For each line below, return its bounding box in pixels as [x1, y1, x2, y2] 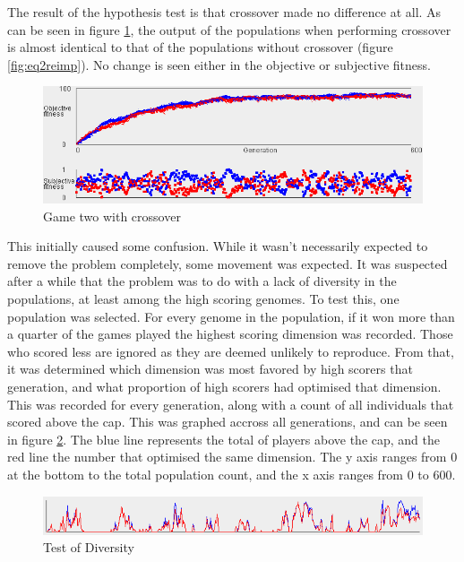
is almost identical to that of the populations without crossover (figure [7, 38, 393, 56]
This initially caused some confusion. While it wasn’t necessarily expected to [7, 237, 428, 255]
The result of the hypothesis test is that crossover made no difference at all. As [7, 3, 442, 21]
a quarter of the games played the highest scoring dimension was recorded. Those [7, 324, 453, 343]
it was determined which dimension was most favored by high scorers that [7, 359, 413, 378]
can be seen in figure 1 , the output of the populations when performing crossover [7, 20, 451, 39]
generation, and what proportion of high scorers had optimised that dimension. [7, 377, 442, 396]
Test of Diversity [43, 538, 134, 557]
